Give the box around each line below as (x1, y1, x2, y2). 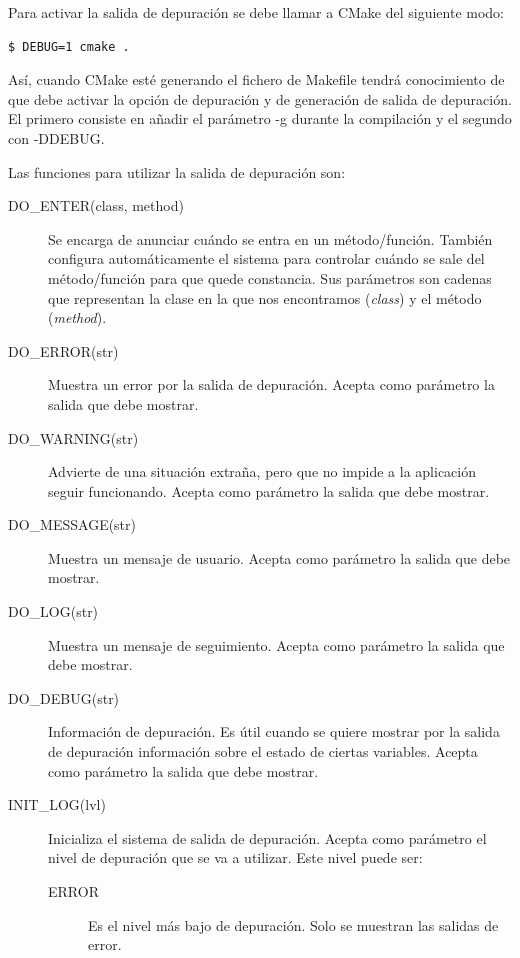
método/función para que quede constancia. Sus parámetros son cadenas (48, 267, 492, 288)
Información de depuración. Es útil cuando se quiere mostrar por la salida (48, 721, 500, 742)
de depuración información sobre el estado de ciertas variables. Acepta (48, 741, 478, 762)
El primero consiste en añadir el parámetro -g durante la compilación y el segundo (8, 108, 512, 129)
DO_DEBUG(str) (8, 687, 120, 708)
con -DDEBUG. (8, 127, 105, 148)
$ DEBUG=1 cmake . (8, 39, 130, 54)
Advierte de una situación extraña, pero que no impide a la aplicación (48, 461, 476, 482)
